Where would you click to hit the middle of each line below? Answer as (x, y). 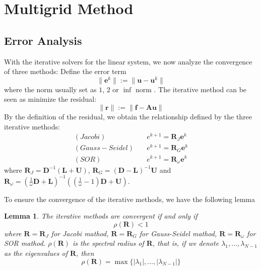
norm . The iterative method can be (191, 89)
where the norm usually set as (50, 89)
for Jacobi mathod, (80, 233)
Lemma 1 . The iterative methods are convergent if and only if (101, 216)
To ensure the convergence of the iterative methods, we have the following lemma (129, 199)
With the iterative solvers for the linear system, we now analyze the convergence (128, 61)
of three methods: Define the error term (65, 71)
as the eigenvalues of (36, 253)
